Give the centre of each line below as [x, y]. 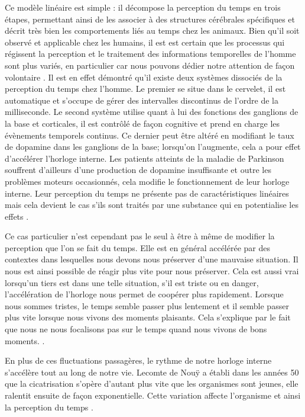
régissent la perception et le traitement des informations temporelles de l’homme [150, 54]
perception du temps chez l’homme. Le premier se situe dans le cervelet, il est [145, 89]
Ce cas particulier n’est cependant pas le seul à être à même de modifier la [140, 236]
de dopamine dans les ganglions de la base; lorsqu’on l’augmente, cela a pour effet [153, 147]
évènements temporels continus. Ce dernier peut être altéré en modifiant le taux [150, 135]
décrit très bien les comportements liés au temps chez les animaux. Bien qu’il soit [152, 31]
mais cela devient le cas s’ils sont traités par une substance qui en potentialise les [152, 205]
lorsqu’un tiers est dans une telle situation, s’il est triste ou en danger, [132, 282]
